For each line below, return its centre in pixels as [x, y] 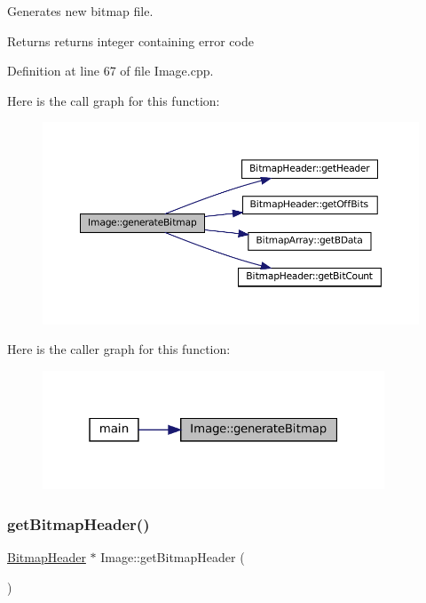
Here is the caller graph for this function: [119, 349]
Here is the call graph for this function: [114, 100]
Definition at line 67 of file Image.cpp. [110, 71]
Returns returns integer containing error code [130, 40]
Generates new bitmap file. [80, 11]
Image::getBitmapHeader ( [173, 557]
